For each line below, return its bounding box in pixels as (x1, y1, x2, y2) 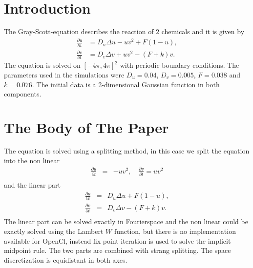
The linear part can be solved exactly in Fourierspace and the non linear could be (4, 216, 248, 227)
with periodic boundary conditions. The (120, 60, 239, 70)
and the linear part (4, 180, 61, 190)
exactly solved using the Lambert (4, 226, 104, 236)
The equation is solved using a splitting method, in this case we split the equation (4, 145, 250, 155)
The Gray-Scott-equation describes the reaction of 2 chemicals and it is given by (4, 26, 245, 37)
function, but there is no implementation (114, 226, 236, 236)
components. (4, 89, 42, 99)
